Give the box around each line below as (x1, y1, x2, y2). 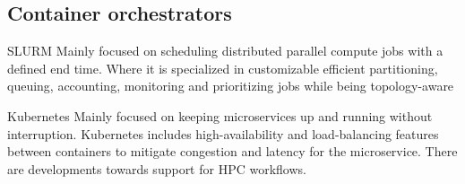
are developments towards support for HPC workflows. (7, 159, 306, 178)
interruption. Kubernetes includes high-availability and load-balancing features (7, 124, 439, 143)
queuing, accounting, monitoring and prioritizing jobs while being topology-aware (7, 76, 454, 95)
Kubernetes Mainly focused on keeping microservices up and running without (7, 106, 433, 125)
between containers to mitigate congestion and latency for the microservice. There (7, 142, 458, 161)
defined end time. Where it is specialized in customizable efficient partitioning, (7, 58, 438, 77)
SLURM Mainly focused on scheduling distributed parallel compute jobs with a (7, 41, 443, 60)
